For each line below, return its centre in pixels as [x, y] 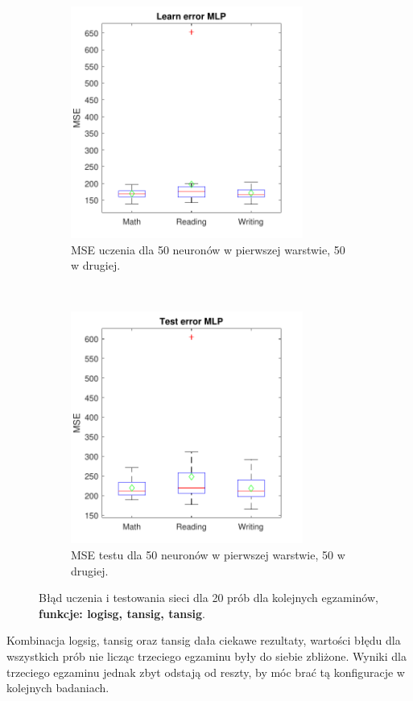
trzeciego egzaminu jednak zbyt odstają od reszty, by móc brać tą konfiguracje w [206, 672]
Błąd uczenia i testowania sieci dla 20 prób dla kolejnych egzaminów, [209, 598]
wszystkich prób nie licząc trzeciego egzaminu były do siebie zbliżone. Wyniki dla [206, 656]
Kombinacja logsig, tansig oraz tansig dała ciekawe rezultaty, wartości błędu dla [204, 640]
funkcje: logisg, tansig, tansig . [122, 613]
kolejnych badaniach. [58, 688]
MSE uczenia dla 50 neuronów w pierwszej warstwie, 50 [208, 249]
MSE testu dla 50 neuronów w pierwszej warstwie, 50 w [208, 554]
